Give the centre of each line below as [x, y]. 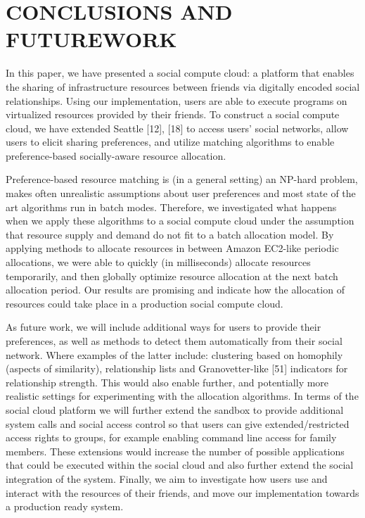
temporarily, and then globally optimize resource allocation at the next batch [172, 276]
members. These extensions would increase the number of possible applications [175, 451]
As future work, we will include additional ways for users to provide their [164, 327]
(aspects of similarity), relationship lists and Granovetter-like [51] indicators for [177, 368]
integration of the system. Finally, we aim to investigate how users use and [167, 478]
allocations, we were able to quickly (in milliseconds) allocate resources [158, 262]
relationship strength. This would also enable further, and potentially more [167, 382]
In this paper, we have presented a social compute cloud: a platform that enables [180, 73]
